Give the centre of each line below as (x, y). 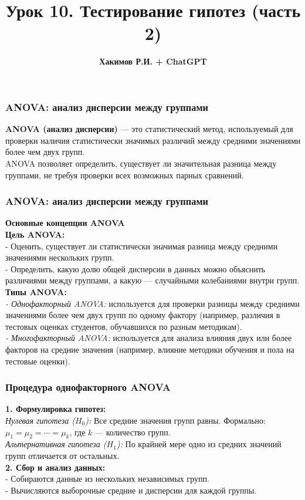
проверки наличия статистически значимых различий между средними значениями (153, 140)
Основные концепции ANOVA (65, 223)
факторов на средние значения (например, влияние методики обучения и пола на (150, 349)
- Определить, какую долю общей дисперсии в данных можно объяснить (135, 268)
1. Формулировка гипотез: (56, 409)
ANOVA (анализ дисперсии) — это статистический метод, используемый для (149, 129)
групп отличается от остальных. (62, 455)
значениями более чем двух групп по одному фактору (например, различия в (143, 315)
